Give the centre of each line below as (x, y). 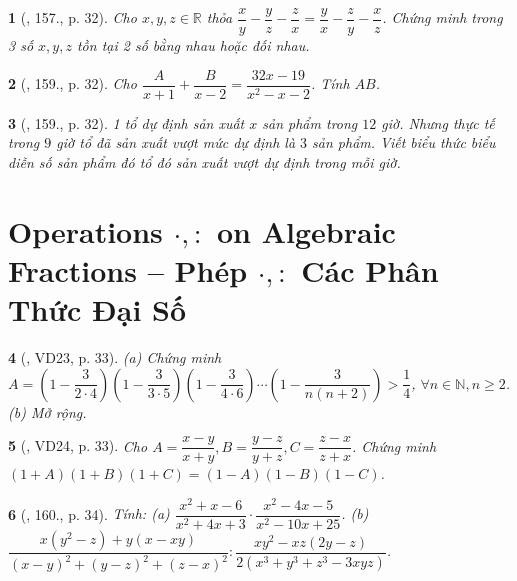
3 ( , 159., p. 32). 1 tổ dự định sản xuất (126, 122)
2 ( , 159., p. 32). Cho (72, 83)
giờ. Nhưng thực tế (438, 122)
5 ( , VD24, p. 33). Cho (78, 445)
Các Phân (370, 269)
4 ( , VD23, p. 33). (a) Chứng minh (115, 357)
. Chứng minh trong (442, 17)
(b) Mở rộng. (47, 411)
